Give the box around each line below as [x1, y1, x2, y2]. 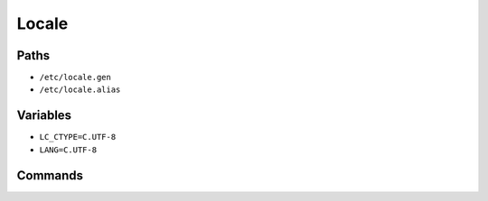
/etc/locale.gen [39, 72, 112, 83]
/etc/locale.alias [39, 85, 121, 95]
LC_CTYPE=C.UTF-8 [39, 132, 117, 142]
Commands [16, 168, 84, 183]
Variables [16, 108, 72, 123]
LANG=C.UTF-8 [39, 144, 98, 155]
